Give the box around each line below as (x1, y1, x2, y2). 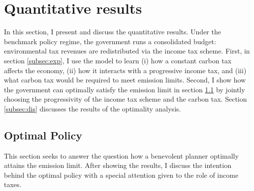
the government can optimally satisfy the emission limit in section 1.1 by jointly (4, 84, 245, 94)
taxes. (4, 179, 22, 190)
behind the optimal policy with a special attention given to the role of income (4, 169, 239, 180)
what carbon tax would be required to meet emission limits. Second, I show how (4, 75, 246, 85)
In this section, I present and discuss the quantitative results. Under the (4, 27, 221, 37)
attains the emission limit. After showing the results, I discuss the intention (4, 160, 231, 170)
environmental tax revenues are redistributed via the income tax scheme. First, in (4, 46, 250, 56)
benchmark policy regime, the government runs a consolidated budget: (4, 36, 216, 46)
